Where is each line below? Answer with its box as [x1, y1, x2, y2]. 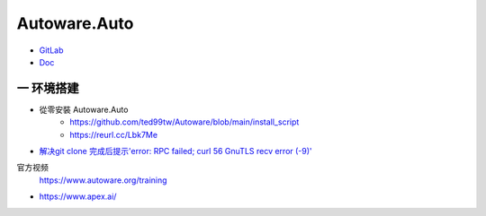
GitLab [39, 45, 64, 56]
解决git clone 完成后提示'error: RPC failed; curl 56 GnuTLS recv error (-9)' [39, 146, 312, 157]
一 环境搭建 [16, 81, 79, 96]
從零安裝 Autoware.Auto [39, 104, 129, 115]
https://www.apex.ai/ [39, 191, 117, 202]
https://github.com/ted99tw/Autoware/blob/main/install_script [69, 117, 300, 127]
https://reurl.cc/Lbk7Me [69, 129, 157, 140]
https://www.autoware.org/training [39, 175, 167, 186]
